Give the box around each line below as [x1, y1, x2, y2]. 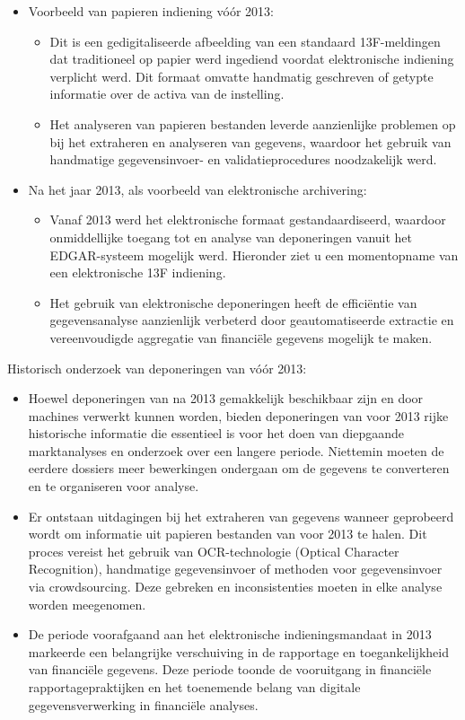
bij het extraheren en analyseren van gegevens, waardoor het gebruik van [49, 132, 452, 151]
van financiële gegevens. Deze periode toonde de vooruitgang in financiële [28, 660, 432, 679]
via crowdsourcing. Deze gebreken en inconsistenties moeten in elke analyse [28, 577, 443, 596]
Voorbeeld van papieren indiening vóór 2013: [28, 2, 274, 20]
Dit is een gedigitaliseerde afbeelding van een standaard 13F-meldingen [49, 31, 441, 50]
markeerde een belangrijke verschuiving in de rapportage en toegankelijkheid [28, 642, 449, 661]
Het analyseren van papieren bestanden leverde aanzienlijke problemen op [49, 114, 456, 133]
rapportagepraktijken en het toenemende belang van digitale [28, 678, 361, 696]
